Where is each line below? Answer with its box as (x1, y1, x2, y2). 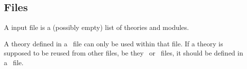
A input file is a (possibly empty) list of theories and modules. (4, 22, 189, 32)
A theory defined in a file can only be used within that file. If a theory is (4, 38, 223, 48)
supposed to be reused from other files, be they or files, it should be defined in (4, 48, 243, 58)
